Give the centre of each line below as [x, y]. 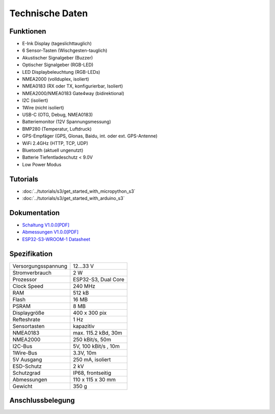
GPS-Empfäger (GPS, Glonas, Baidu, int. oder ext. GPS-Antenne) [90, 136]
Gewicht [22, 386]
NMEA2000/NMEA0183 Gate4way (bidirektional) [73, 93]
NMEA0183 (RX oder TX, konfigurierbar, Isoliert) [73, 86]
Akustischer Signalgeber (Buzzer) [58, 57]
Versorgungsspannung [40, 266]
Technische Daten [49, 13]
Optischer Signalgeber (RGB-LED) [58, 65]
